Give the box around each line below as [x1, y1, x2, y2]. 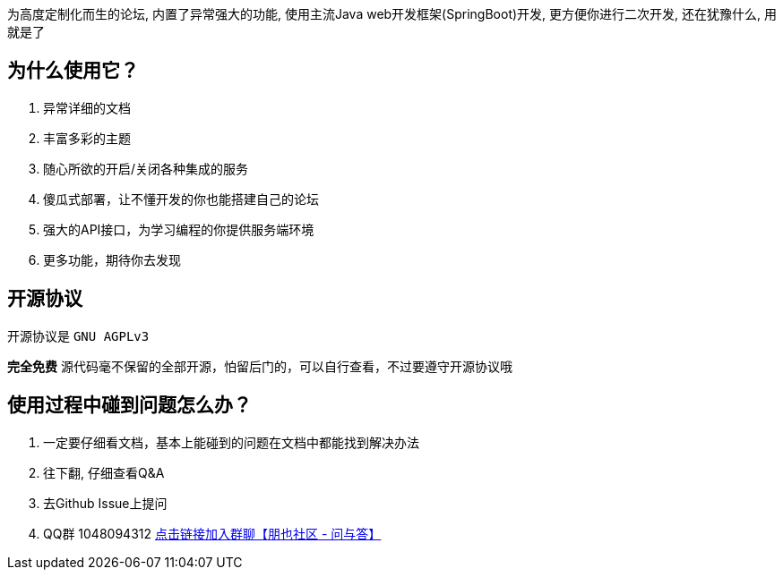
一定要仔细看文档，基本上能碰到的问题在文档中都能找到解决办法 [43, 434, 419, 450]
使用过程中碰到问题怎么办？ [7, 394, 252, 417]
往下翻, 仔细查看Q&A [43, 464, 165, 480]
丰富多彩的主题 [43, 130, 131, 146]
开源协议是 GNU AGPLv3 [7, 327, 150, 344]
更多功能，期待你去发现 [43, 251, 181, 267]
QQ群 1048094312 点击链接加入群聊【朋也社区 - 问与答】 [43, 525, 382, 541]
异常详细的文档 [43, 99, 131, 115]
